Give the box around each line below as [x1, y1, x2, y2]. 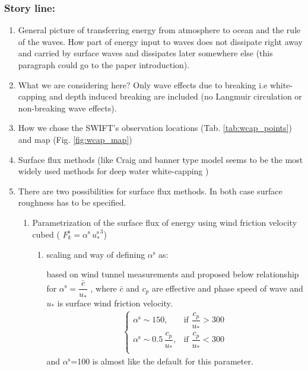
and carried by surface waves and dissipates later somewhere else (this [18, 47, 273, 59]
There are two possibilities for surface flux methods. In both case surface [18, 184, 282, 197]
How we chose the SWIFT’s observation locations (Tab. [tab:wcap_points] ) [18, 121, 292, 134]
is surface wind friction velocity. [57, 296, 173, 309]
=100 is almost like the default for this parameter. [71, 354, 253, 367]
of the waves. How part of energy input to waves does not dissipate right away [18, 35, 303, 47]
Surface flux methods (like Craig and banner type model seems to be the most [18, 153, 303, 165]
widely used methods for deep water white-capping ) [18, 165, 209, 177]
